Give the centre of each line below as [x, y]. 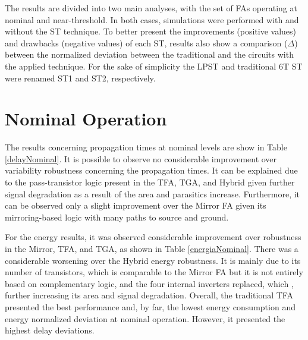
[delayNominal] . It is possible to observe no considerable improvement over [141, 158]
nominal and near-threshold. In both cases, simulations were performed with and [152, 19]
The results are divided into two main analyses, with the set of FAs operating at [151, 8]
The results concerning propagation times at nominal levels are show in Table [146, 147]
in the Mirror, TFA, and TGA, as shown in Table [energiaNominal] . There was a [152, 249]
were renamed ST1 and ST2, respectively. [80, 78]
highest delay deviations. [50, 330]
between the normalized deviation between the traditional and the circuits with [149, 54]
